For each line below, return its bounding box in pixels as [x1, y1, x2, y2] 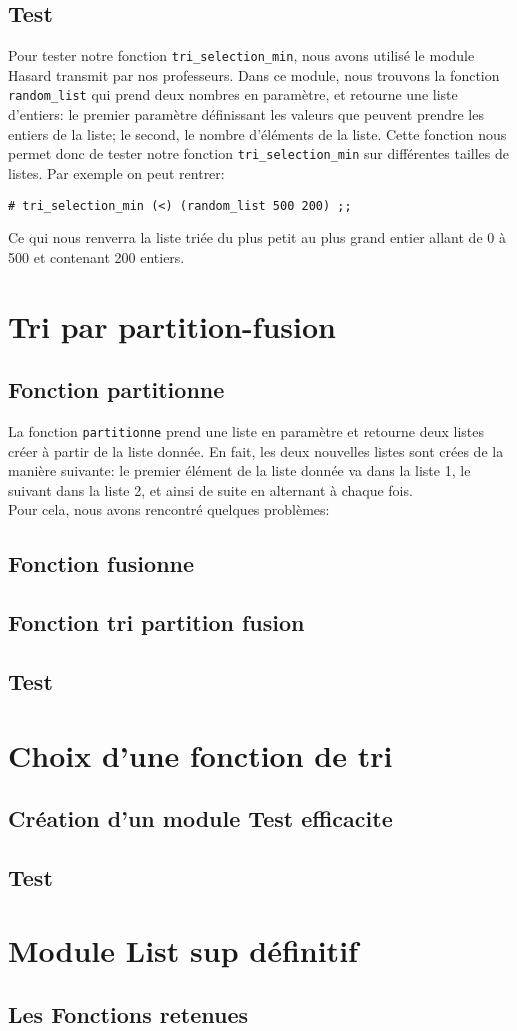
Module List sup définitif [8, 930, 358, 971]
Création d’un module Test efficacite [8, 803, 393, 834]
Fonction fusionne [8, 548, 195, 579]
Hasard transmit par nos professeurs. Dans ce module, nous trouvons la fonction [8, 64, 500, 85]
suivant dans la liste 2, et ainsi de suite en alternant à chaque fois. [8, 479, 413, 500]
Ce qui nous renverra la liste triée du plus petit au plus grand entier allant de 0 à [8, 227, 506, 248]
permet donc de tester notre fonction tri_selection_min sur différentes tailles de [8, 143, 509, 164]
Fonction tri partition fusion [8, 607, 305, 638]
